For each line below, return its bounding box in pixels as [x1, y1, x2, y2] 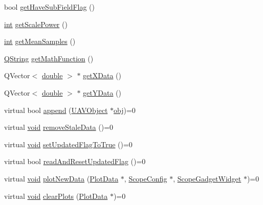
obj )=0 [114, 104, 136, 115]
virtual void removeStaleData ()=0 [4, 122, 114, 132]
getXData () [83, 70, 121, 81]
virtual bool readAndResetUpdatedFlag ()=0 [4, 156, 146, 167]
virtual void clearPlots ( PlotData [4, 190, 108, 201]
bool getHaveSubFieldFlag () [4, 2, 95, 12]
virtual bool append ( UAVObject [4, 104, 108, 115]
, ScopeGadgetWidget [173, 173, 242, 184]
